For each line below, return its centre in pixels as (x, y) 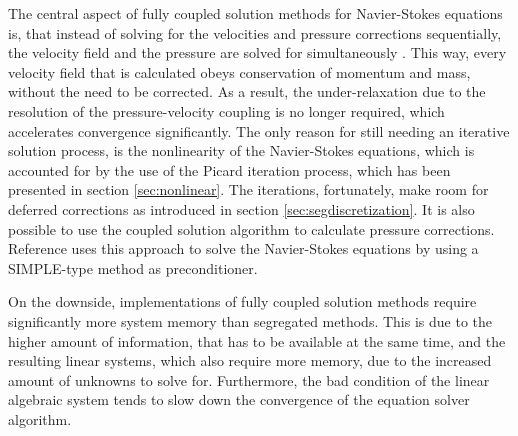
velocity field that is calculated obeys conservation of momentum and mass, (239, 71)
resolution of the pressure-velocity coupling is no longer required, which (226, 110)
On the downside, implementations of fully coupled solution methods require (242, 301)
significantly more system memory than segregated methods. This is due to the (250, 320)
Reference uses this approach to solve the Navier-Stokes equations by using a (243, 248)
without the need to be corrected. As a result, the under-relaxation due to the (247, 91)
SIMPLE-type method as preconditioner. (133, 267)
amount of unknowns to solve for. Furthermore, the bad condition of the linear (249, 379)
